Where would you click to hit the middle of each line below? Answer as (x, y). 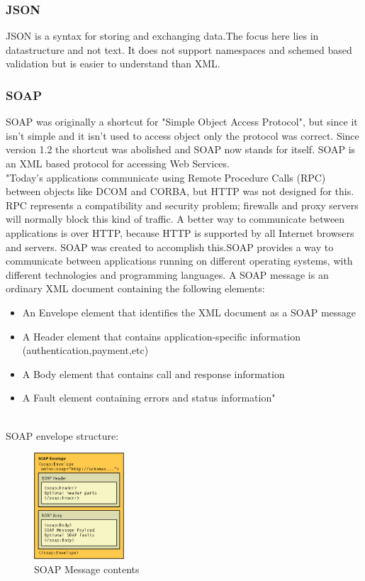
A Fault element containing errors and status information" (149, 398)
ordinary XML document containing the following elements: (135, 288)
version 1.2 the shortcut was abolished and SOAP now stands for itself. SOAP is (181, 149)
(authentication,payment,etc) (85, 350)
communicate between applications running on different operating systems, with (179, 261)
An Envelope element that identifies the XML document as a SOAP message (189, 312)
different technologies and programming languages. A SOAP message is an (167, 274)
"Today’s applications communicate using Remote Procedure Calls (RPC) (166, 177)
